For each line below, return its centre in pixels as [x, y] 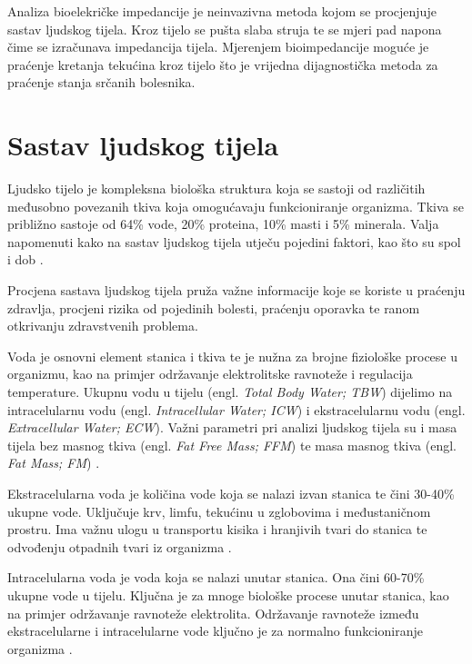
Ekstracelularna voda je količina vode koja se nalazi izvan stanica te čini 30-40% [231, 493]
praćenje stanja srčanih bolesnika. [101, 82]
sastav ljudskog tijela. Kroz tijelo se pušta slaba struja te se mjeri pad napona [225, 29]
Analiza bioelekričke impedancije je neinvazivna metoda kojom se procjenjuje [222, 11]
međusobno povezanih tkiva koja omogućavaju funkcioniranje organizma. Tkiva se [236, 206]
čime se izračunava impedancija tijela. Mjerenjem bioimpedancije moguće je [218, 47]
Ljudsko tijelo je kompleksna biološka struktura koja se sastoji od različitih [216, 188]
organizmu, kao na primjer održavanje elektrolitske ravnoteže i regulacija [210, 374]
